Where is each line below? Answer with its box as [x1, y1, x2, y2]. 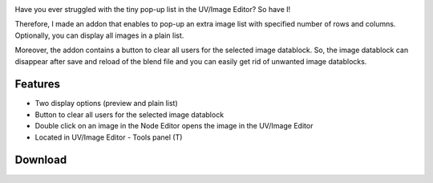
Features [14, 77, 60, 91]
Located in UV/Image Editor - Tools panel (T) [34, 132, 183, 142]
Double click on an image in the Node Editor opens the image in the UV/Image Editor [34, 121, 314, 131]
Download [14, 153, 67, 167]
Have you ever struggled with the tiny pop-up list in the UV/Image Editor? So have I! [14, 5, 291, 14]
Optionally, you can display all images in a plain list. [14, 31, 184, 40]
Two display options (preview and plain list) [34, 99, 178, 108]
